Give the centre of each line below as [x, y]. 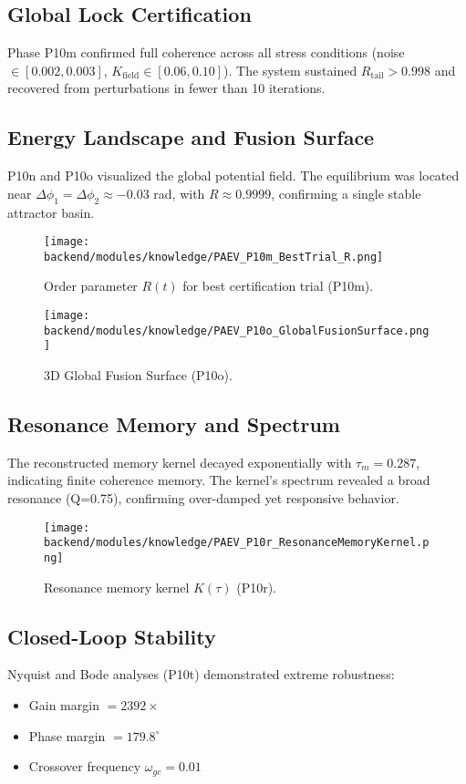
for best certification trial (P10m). [278, 286]
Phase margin [67, 735]
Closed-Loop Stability [112, 636]
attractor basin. [51, 212]
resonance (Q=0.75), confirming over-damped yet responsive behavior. [203, 498]
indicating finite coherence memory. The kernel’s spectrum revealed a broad [219, 480]
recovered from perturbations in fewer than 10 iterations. [166, 88]
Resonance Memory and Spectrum [174, 424]
